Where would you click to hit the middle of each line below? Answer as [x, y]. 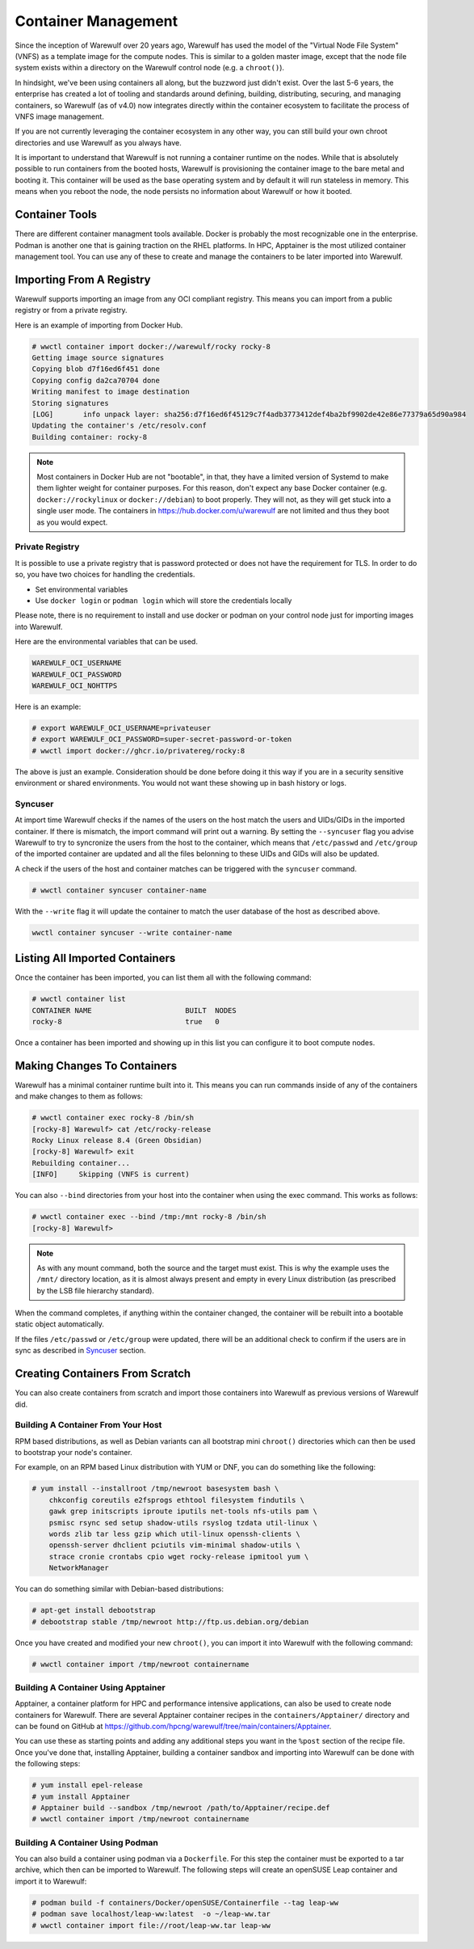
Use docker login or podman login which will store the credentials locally [164, 600]
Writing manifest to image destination [111, 392]
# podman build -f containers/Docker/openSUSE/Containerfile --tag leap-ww [185, 1903]
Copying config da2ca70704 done [96, 380]
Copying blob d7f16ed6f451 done [96, 369]
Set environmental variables [82, 589]
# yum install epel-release [87, 1785]
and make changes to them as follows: [79, 1096]
